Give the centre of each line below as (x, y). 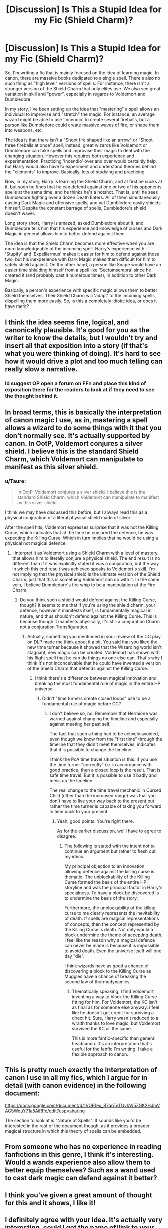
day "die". (75, 956)
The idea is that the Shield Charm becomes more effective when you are (80, 243)
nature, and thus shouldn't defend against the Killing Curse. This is (88, 616)
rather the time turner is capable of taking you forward (106, 806)
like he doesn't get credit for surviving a (113, 1012)
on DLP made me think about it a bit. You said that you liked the (92, 642)
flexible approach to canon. (100, 1054)
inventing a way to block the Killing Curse (115, 996)
